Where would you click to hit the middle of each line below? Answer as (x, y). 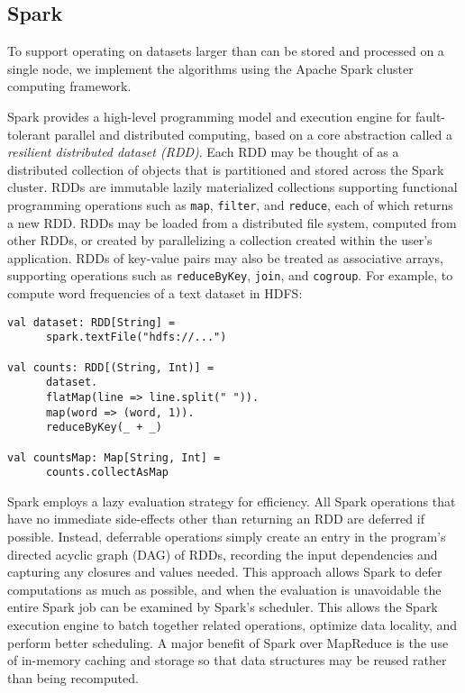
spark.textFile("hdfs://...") (136, 337)
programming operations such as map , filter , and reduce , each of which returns (230, 204)
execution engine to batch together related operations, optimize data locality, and (232, 625)
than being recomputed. (73, 677)
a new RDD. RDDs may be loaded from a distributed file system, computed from (232, 222)
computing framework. (69, 86)
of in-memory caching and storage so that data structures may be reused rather (227, 660)
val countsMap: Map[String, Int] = (114, 457)
